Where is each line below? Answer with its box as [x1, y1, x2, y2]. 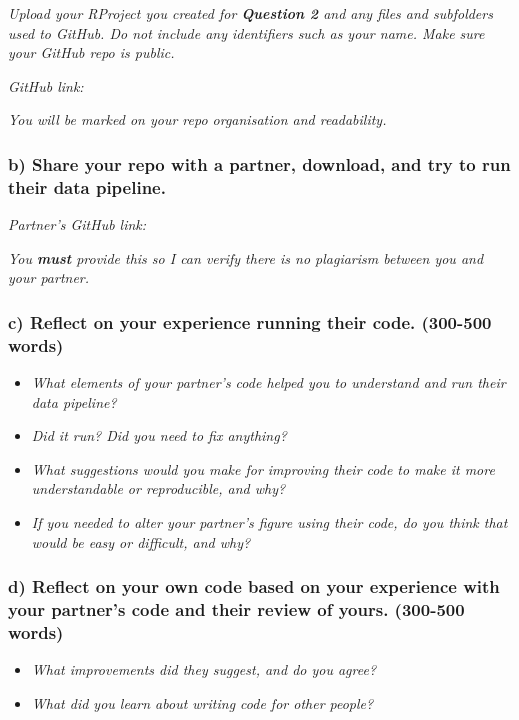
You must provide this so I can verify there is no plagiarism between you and [8, 247, 484, 268]
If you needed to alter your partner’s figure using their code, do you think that [31, 512, 508, 532]
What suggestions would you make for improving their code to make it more [31, 458, 495, 479]
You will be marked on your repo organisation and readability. [8, 109, 387, 130]
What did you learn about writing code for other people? [31, 692, 374, 713]
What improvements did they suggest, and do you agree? [31, 659, 377, 680]
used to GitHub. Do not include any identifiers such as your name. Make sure [8, 22, 485, 43]
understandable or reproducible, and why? [31, 478, 286, 499]
